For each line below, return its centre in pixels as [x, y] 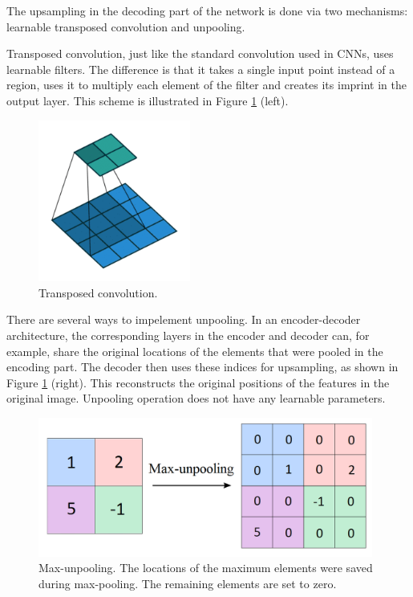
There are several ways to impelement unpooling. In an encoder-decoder [184, 319]
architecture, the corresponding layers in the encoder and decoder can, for [188, 335]
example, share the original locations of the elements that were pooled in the [195, 351]
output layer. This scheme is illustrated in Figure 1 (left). [148, 100]
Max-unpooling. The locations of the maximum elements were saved [206, 568]
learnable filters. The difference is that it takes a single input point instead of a [201, 69]
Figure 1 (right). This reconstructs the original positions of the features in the [198, 382]
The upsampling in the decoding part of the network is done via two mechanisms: [207, 10]
